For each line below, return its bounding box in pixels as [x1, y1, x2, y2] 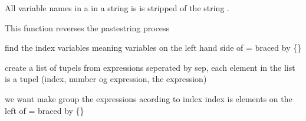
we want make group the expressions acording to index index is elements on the [5, 92, 292, 104]
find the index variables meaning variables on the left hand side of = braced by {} [5, 41, 302, 54]
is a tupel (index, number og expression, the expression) [5, 73, 207, 85]
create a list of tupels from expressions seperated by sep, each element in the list [5, 61, 295, 73]
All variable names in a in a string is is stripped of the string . [5, 2, 229, 14]
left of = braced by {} [5, 104, 84, 116]
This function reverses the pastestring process [5, 21, 170, 34]
